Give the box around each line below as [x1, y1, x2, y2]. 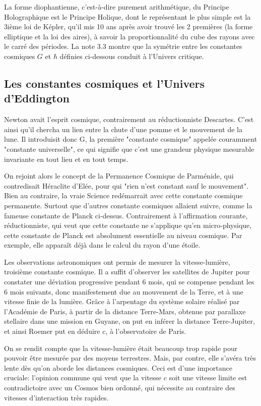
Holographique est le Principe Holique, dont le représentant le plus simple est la [4, 11, 251, 22]
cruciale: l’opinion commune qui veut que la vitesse [4, 372, 162, 383]
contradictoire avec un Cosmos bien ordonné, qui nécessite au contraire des [4, 382, 235, 392]
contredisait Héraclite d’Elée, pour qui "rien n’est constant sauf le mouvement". [4, 180, 249, 191]
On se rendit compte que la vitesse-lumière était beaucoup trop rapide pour [4, 342, 238, 353]
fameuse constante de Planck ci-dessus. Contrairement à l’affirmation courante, [4, 210, 248, 220]
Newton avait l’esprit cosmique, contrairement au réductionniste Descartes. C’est [4, 114, 254, 125]
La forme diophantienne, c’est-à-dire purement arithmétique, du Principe [4, 2, 229, 12]
